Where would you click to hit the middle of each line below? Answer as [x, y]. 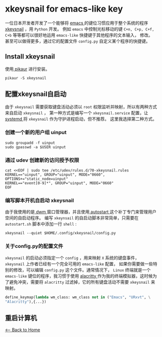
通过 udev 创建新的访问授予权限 [42, 160]
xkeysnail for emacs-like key [64, 9]
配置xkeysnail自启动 [36, 94]
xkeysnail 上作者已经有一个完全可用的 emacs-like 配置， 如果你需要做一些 [79, 264]
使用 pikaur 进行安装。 [27, 69]
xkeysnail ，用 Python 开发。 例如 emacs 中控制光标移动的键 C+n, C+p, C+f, [80, 29]
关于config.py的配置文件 [34, 246]
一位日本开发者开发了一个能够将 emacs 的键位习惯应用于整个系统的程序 [77, 23]
